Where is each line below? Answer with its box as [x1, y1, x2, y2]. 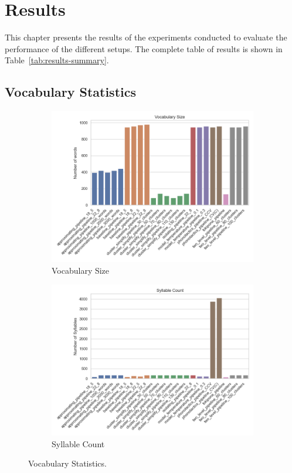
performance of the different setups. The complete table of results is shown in [5, 42, 283, 55]
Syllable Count [52, 437, 105, 450]
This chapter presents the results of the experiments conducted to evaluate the [5, 31, 287, 43]
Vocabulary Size [52, 264, 110, 276]
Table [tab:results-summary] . [5, 54, 109, 66]
